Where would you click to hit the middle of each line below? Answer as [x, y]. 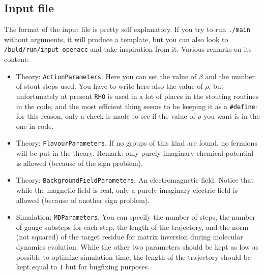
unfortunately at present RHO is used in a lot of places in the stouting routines [137, 96]
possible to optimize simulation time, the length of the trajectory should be [134, 256]
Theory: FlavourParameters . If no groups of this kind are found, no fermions [137, 143]
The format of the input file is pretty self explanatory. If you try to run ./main [127, 29]
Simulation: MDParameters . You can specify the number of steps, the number [136, 217]
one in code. [35, 126]
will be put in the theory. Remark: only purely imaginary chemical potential [135, 153]
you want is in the [232, 116]
